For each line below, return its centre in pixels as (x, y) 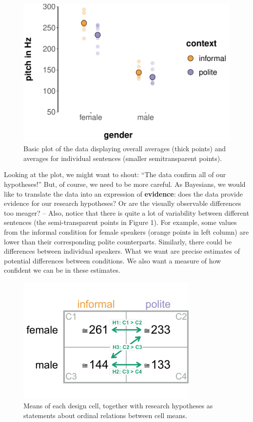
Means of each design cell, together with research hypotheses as (118, 406)
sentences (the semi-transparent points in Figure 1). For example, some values (120, 222)
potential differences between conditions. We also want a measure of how (113, 260)
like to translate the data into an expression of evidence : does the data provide (123, 193)
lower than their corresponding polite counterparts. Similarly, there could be (118, 241)
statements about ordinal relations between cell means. (105, 415)
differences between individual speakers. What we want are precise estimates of (122, 251)
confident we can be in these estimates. (62, 270)
